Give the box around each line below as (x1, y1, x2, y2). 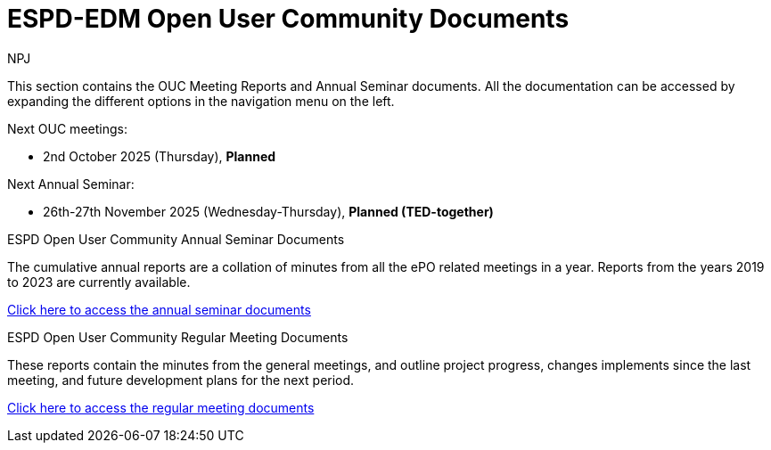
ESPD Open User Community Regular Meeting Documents (7, 329, 349, 345)
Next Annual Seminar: (7, 176, 135, 192)
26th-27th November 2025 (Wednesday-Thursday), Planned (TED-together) (43, 203, 494, 219)
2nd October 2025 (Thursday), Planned (43, 148, 276, 164)
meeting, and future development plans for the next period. (7, 372, 355, 388)
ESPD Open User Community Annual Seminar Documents (7, 231, 345, 247)
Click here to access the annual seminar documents (7, 301, 311, 317)
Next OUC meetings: (7, 120, 127, 136)
